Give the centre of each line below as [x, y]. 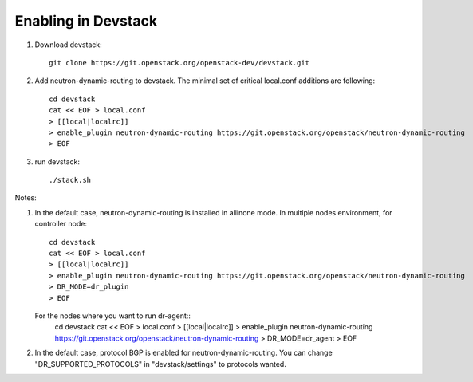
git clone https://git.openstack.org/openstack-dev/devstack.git [179, 63]
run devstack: [57, 161]
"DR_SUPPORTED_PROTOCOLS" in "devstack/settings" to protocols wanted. [160, 364]
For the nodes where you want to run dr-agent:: [113, 316]
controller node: [61, 224]
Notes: [26, 198]
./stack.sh [70, 180]
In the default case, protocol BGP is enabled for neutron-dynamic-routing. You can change [183, 353]
